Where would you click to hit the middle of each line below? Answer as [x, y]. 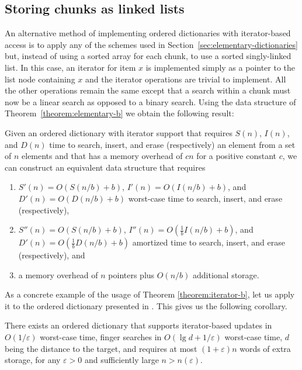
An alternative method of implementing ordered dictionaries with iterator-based [148, 33]
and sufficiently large [122, 360]
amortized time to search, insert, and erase [209, 242]
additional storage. [226, 274]
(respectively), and [52, 255]
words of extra [265, 348]
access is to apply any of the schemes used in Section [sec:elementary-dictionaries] [151, 44]
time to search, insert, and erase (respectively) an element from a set [172, 144]
